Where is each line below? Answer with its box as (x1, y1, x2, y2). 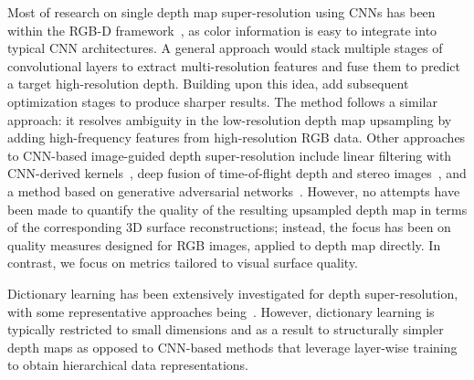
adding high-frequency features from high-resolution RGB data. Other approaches (7, 128, 466, 147)
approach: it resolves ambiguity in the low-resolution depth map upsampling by (7, 110, 452, 129)
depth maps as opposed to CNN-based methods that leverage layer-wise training (7, 337, 458, 356)
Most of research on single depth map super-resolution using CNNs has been (7, 3, 436, 21)
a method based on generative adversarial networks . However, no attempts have (7, 181, 460, 200)
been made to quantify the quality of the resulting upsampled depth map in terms (7, 199, 468, 218)
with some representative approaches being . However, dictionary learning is (7, 301, 435, 321)
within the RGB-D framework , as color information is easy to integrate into (7, 20, 437, 39)
